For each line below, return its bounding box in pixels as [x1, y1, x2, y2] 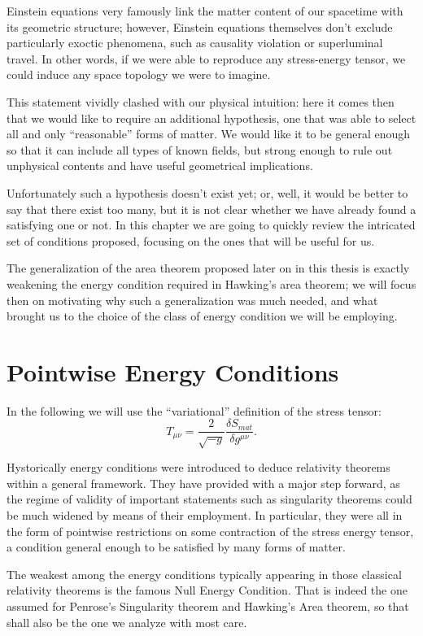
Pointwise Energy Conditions [7, 355, 339, 388]
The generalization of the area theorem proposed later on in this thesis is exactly [7, 259, 410, 277]
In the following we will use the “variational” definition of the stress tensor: [7, 402, 382, 419]
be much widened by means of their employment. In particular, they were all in [7, 507, 403, 524]
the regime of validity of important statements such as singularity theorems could [7, 490, 412, 507]
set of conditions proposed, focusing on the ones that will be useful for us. [7, 232, 375, 249]
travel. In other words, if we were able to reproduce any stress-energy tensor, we [7, 50, 406, 67]
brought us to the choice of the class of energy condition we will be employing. [7, 307, 398, 325]
